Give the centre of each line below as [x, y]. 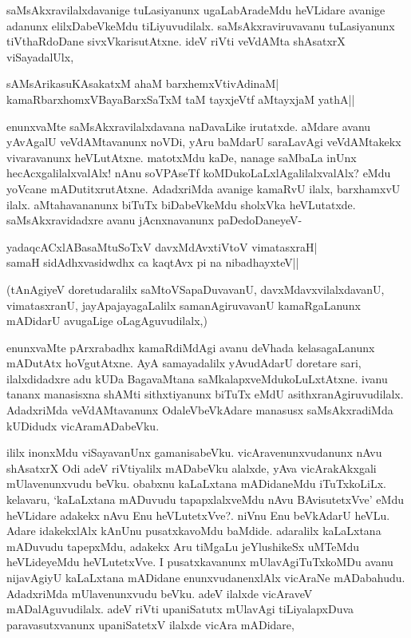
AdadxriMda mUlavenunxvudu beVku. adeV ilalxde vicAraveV [160, 593]
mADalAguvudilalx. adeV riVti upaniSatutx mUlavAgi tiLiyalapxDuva [180, 609]
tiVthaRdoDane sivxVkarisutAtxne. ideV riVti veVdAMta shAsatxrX [176, 41]
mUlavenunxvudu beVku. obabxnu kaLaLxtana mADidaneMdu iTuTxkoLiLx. [196, 483]
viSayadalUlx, [40, 56]
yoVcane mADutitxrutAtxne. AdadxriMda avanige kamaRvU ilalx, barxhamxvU [204, 188]
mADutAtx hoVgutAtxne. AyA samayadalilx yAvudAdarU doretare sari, [184, 363]
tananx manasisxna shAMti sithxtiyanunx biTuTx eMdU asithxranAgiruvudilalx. [205, 394]
